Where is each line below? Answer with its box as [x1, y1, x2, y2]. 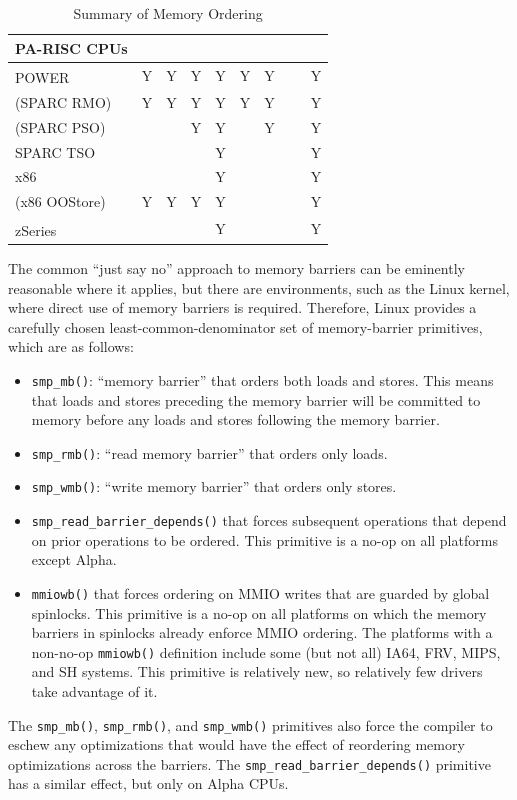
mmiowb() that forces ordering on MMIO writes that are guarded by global [31, 582, 490, 603]
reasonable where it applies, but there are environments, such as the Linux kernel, [8, 277, 510, 298]
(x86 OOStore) [15, 191, 106, 212]
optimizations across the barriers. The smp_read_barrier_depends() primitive [8, 753, 491, 774]
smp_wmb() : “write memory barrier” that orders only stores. [31, 476, 397, 497]
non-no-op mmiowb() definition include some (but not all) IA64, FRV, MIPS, [31, 641, 501, 662]
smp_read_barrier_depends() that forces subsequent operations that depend [31, 510, 507, 531]
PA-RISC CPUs [15, 37, 128, 58]
